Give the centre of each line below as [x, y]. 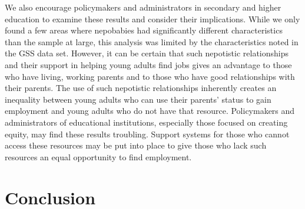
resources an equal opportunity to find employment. [98, 156]
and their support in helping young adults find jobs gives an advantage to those [148, 64]
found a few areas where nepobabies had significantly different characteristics [144, 30]
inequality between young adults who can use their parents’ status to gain [138, 99]
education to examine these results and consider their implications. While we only [152, 18]
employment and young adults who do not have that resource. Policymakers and [150, 111]
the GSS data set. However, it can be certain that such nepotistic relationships [147, 53]
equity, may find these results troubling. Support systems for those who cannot [147, 134]
